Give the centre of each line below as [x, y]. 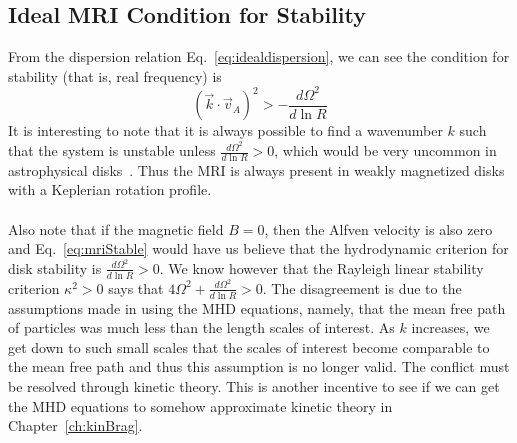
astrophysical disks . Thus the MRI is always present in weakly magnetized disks [256, 169]
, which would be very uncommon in [385, 150]
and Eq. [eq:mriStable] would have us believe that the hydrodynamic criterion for [258, 248]
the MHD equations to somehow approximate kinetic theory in [200, 405]
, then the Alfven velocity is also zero [378, 228]
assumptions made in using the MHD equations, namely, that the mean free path [257, 307]
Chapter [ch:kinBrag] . [75, 425]
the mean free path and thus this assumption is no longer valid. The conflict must [259, 366]
